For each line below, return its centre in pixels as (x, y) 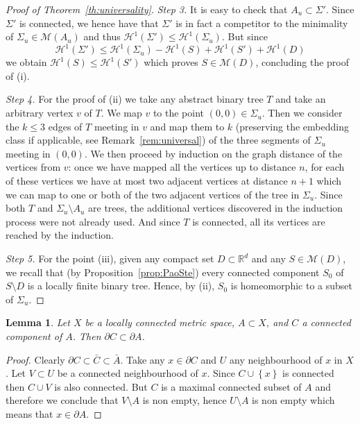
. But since (245, 36)
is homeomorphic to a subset (291, 286)
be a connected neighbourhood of (128, 373)
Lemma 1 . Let (38, 322)
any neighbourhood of (276, 359)
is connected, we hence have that (89, 23)
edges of (65, 126)
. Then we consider (302, 113)
